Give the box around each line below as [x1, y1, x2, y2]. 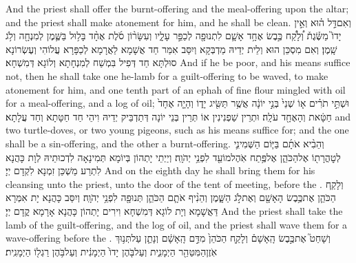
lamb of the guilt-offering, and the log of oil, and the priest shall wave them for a [6, 217, 348, 231]
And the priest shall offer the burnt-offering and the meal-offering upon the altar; [6, 1, 349, 15]
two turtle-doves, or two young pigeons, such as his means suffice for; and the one [6, 123, 349, 137]
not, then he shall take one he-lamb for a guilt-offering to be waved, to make [6, 68, 328, 83]
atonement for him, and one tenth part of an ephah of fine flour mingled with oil [6, 82, 346, 96]
